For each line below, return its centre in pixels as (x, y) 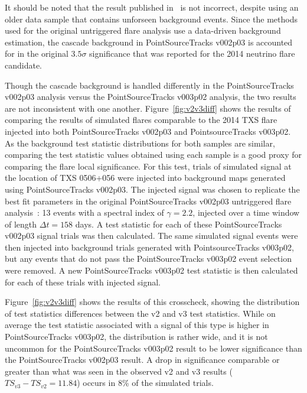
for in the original (37, 53)
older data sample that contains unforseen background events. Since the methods (151, 19)
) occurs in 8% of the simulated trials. (145, 383)
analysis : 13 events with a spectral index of (84, 212)
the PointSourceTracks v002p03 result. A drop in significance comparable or (142, 360)
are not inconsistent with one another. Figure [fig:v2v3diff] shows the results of (148, 108)
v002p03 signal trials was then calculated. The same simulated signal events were (151, 236)
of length (21, 224)
